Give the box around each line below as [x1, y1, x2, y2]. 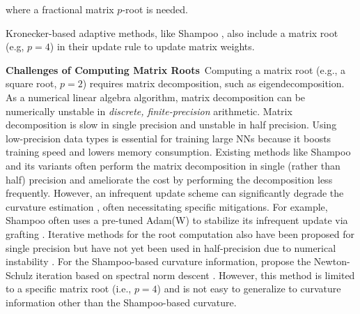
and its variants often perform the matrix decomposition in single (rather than [6, 158, 341, 172]
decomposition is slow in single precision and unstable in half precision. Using [6, 117, 337, 132]
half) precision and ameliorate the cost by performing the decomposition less [6, 172, 333, 186]
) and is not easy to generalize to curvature [157, 281, 341, 296]
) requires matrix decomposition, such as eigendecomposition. [82, 76, 345, 91]
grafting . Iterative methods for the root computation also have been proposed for [6, 226, 355, 241]
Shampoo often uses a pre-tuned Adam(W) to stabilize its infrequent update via [6, 213, 348, 227]
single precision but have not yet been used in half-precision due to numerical [6, 240, 336, 255]
